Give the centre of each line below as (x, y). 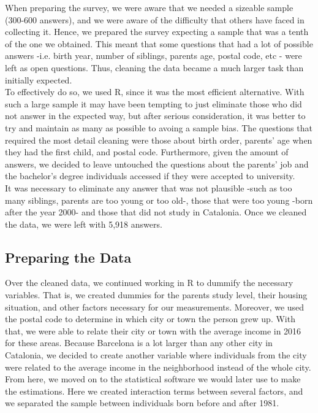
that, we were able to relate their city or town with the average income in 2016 (153, 330)
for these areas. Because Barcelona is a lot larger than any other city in (139, 343)
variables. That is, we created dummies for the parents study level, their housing (156, 295)
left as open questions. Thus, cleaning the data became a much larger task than (154, 67)
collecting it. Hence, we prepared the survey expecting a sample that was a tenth (157, 32)
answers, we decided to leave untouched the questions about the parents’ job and (157, 164)
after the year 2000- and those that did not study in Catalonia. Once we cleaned (156, 212)
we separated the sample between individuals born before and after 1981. (142, 403)
